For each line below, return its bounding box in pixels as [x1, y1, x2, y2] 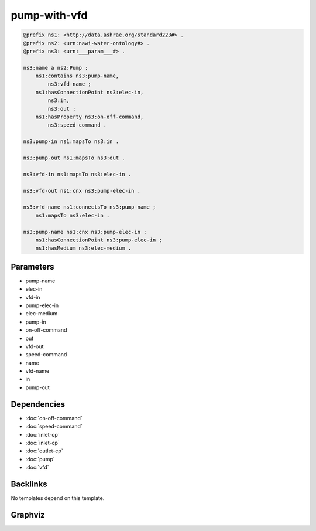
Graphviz [11, 510, 45, 520]
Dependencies [11, 399, 66, 409]
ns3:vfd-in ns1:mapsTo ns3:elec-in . [23, 171, 132, 178]
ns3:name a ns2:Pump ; [23, 64, 88, 71]
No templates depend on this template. [11, 495, 105, 502]
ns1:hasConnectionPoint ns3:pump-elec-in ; [35, 236, 162, 243]
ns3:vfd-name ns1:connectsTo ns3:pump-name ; [23, 204, 156, 210]
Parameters [11, 261, 54, 272]
